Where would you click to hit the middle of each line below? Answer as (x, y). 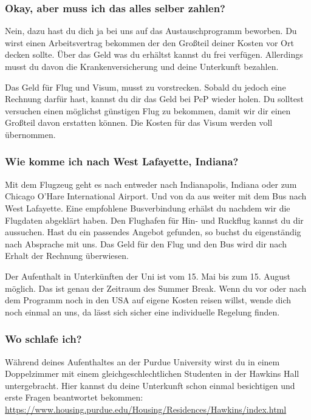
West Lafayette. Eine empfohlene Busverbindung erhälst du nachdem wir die (148, 208)
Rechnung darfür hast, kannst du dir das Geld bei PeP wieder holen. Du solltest (154, 99)
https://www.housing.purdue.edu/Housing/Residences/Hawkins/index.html (146, 409)
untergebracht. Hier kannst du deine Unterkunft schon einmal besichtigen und (150, 385)
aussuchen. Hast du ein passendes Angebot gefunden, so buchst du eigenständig (153, 232)
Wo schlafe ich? (43, 339)
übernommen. (30, 134)
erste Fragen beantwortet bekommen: (74, 397)
